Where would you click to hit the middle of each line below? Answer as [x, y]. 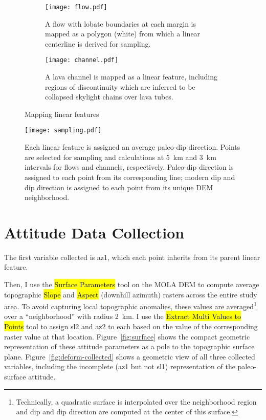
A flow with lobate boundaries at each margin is [121, 23]
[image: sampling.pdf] [63, 131]
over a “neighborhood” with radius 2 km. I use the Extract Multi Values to [123, 316]
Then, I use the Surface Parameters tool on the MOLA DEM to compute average [132, 284]
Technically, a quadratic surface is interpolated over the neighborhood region [136, 401]
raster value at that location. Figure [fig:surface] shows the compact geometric [127, 336]
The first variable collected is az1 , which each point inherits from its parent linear [132, 257]
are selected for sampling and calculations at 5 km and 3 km [120, 157]
